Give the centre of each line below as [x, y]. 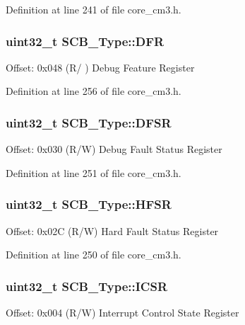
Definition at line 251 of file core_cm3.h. [94, 172]
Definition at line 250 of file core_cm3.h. [94, 255]
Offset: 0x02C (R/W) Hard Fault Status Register [112, 230]
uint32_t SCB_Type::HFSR [89, 204]
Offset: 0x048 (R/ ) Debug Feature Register [100, 67]
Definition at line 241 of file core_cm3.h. [94, 9]
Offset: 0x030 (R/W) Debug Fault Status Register [114, 149]
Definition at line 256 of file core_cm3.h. [94, 91]
